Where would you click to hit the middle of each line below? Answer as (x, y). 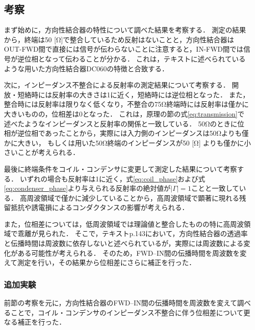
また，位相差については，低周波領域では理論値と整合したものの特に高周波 (124, 224)
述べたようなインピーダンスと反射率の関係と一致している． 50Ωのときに (121, 123)
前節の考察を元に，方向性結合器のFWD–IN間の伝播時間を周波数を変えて (121, 303)
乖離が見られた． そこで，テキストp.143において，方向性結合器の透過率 (132, 233)
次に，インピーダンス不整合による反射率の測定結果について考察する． (117, 85)
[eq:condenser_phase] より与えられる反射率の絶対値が (87, 188)
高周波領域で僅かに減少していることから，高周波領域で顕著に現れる (129, 197)
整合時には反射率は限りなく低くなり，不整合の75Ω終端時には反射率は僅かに (127, 104)
